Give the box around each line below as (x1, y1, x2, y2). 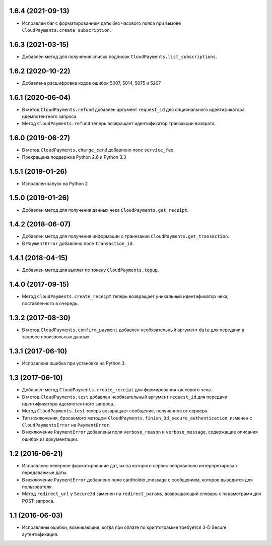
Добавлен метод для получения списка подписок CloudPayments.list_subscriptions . (22, 53, 217, 59)
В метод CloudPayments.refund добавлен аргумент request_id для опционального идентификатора (22, 106, 245, 112)
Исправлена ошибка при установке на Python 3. (22, 360, 126, 367)
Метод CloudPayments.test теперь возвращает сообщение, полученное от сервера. (22, 408, 209, 414)
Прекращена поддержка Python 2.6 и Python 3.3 (22, 154, 126, 160)
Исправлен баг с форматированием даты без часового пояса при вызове (22, 20, 181, 26)
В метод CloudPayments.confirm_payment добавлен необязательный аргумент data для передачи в (22, 327, 244, 333)
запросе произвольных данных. (22, 334, 91, 340)
